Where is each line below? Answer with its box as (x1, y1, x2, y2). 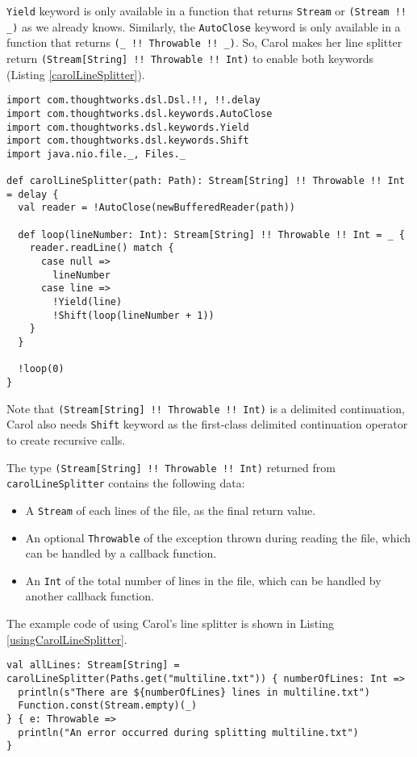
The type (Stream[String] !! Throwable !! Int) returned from (6, 458, 336, 475)
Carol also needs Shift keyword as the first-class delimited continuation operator (6, 416, 408, 433)
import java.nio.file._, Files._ (6, 148, 186, 160)
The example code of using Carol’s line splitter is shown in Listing (6, 615, 334, 632)
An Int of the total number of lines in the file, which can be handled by (25, 571, 382, 588)
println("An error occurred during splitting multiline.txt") (18, 726, 359, 738)
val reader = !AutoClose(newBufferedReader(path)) (18, 202, 295, 214)
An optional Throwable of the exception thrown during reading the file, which (25, 529, 411, 546)
